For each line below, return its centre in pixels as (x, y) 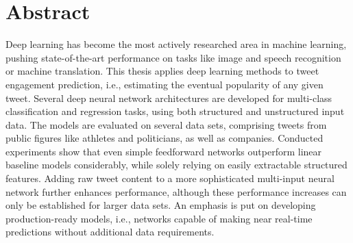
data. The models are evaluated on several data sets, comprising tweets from (166, 124)
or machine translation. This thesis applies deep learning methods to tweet (162, 71)
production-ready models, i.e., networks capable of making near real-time (159, 218)
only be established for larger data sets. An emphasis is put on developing (161, 205)
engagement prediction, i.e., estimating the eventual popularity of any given (165, 84)
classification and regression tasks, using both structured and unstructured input (175, 111)
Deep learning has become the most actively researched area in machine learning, (176, 44)
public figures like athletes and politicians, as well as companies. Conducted (165, 138)
